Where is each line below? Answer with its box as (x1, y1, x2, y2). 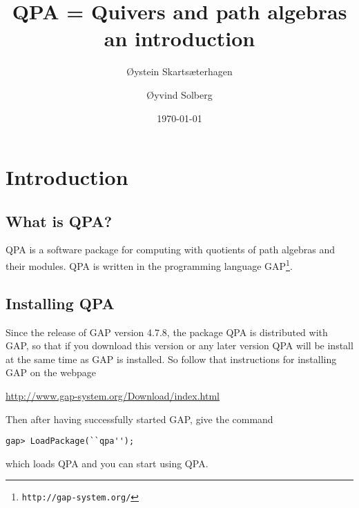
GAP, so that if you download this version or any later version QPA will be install (6, 338, 353, 353)
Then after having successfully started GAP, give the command (6, 411, 273, 426)
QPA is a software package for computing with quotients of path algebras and (6, 242, 336, 257)
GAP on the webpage (6, 365, 96, 380)
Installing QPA (6, 292, 115, 313)
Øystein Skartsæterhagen (126, 64, 233, 79)
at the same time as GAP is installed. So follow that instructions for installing (6, 351, 337, 366)
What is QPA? (6, 210, 113, 231)
